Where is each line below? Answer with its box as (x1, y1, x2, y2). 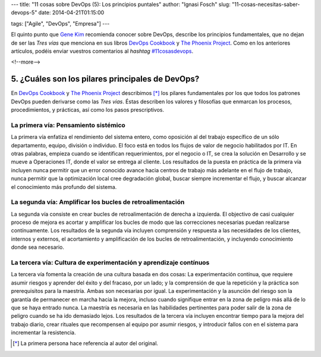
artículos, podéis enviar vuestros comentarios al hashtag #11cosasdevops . (11, 48, 193, 55)
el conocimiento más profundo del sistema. (11, 183, 117, 190)
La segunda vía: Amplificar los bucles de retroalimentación (11, 198, 185, 206)
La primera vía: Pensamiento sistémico (11, 121, 126, 129)
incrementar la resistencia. (11, 329, 76, 336)
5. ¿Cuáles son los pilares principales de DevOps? (11, 74, 200, 84)
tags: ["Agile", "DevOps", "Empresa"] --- (11, 20, 110, 27)
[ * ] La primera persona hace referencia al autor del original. (12, 340, 159, 347)
